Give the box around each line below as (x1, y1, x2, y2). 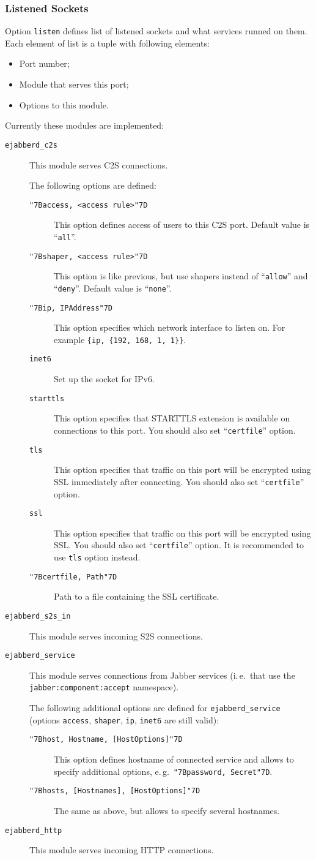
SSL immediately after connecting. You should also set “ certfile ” (54, 475, 304, 488)
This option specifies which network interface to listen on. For (54, 321, 285, 334)
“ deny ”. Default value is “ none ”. (54, 281, 172, 294)
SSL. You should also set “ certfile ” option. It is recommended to (54, 538, 304, 551)
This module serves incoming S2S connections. (29, 629, 203, 642)
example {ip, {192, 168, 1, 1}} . (54, 333, 186, 345)
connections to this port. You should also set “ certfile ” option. (54, 423, 296, 436)
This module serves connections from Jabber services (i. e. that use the (29, 668, 295, 681)
